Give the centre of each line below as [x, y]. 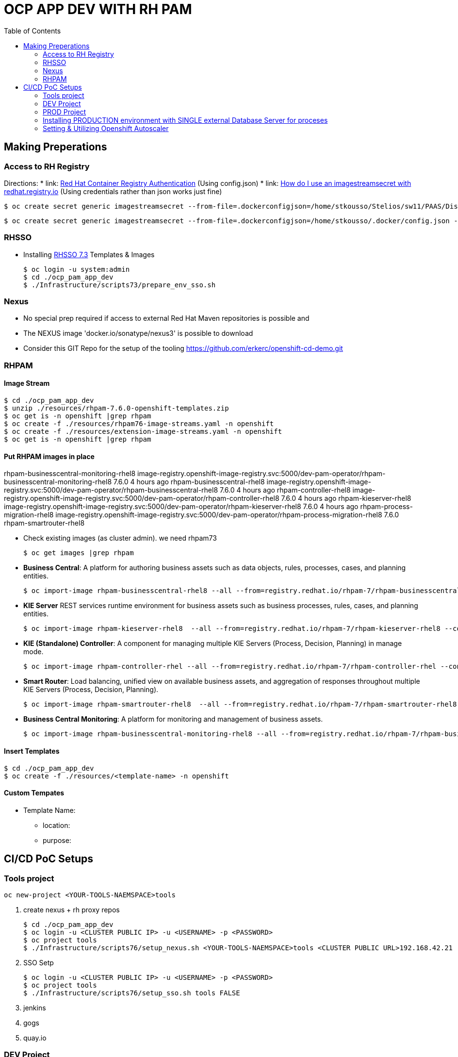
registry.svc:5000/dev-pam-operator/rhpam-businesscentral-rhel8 [111, 490]
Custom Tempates [34, 793]
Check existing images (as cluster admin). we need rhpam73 [120, 538]
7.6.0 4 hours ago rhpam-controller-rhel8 [285, 490]
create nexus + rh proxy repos [72, 909]
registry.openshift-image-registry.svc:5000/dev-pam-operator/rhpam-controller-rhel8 [142, 498]
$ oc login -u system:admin [77, 269]
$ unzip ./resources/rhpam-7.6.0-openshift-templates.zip [116, 408]
